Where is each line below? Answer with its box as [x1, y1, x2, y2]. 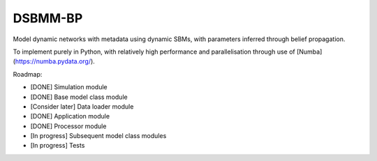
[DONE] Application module [30, 112, 110, 121]
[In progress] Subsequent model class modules [30, 132, 167, 140]
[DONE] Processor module [30, 122, 107, 130]
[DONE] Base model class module [30, 93, 128, 101]
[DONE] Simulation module [30, 83, 108, 91]
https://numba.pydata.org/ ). [15, 57, 96, 66]
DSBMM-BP [13, 10, 83, 26]
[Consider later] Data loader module [30, 102, 134, 111]
